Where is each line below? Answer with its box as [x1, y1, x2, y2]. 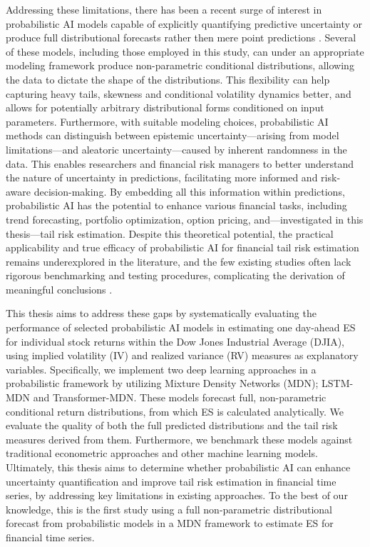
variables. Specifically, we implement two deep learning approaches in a [6, 361, 317, 376]
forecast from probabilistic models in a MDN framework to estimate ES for [6, 516, 334, 531]
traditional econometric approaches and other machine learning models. [6, 446, 318, 461]
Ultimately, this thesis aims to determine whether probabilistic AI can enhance [6, 460, 351, 474]
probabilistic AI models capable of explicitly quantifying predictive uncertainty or [6, 16, 363, 31]
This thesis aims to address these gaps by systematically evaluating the [6, 306, 317, 321]
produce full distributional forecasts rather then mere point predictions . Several [6, 30, 356, 45]
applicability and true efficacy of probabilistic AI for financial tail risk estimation [6, 240, 359, 255]
